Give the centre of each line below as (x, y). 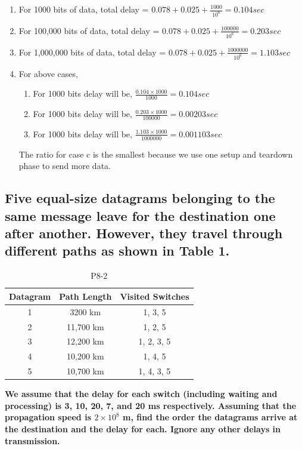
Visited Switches (155, 296)
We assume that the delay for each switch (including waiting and (141, 394)
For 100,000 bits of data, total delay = (89, 30)
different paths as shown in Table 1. (117, 250)
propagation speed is (48, 417)
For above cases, (48, 73)
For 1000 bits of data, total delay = (84, 9)
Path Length (85, 296)
